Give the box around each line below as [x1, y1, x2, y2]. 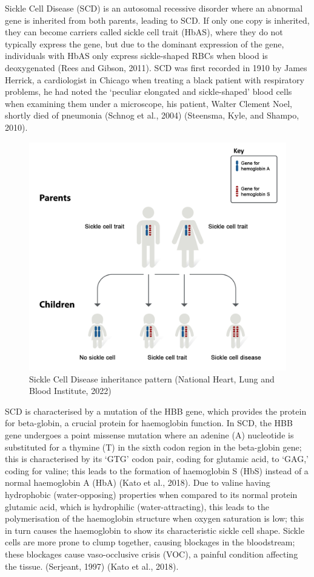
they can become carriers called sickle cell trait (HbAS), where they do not [5, 26, 283, 38]
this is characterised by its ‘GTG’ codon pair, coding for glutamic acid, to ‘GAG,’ [5, 452, 309, 465]
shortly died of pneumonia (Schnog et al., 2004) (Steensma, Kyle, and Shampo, [5, 109, 299, 122]
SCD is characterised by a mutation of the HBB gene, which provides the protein [5, 404, 307, 417]
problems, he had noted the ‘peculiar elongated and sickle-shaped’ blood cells [5, 85, 292, 98]
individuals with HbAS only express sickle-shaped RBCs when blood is [5, 49, 268, 62]
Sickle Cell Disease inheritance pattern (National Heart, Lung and [29, 372, 275, 385]
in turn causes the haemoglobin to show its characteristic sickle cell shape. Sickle [5, 523, 305, 536]
